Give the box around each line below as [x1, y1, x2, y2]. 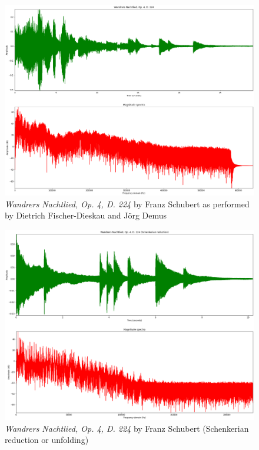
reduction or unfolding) [5, 434, 89, 446]
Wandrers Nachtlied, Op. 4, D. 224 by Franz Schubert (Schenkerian [5, 422, 249, 434]
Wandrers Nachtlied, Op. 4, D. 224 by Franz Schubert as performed [5, 197, 250, 210]
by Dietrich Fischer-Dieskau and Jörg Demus [5, 209, 167, 221]
